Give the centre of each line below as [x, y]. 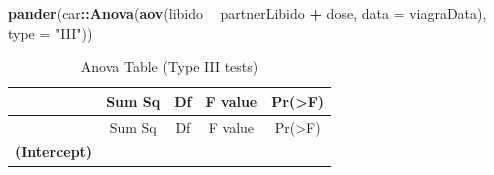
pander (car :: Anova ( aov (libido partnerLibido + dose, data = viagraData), [247, 13]
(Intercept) [54, 151]
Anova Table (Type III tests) [169, 66]
